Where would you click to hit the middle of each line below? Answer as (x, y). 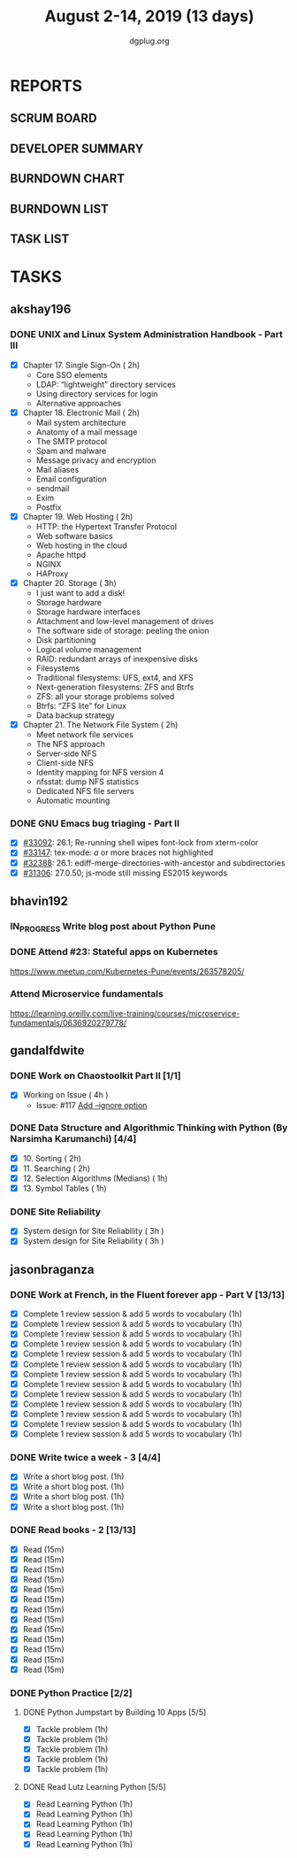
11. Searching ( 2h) (57, 1168)
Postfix (49, 507)
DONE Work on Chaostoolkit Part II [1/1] (95, 1075)
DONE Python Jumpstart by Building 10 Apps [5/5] (114, 1712)
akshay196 (41, 309)
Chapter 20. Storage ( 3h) (70, 582)
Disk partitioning (66, 640)
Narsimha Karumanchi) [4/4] (73, 1139)
